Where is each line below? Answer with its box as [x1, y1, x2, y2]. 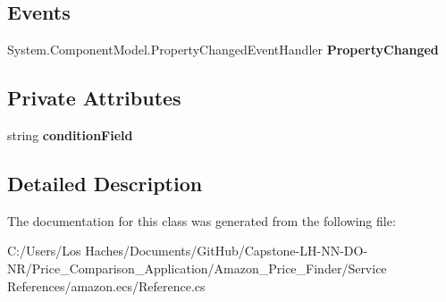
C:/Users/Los [7, 241, 81, 260]
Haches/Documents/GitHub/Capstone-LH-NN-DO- [85, 241, 368, 260]
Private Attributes [7, 84, 181, 112]
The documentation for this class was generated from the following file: [7, 211, 396, 230]
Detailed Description [7, 169, 203, 197]
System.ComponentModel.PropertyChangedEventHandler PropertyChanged [7, 40, 439, 59]
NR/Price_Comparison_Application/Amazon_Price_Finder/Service [7, 258, 387, 277]
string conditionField [7, 126, 133, 144]
